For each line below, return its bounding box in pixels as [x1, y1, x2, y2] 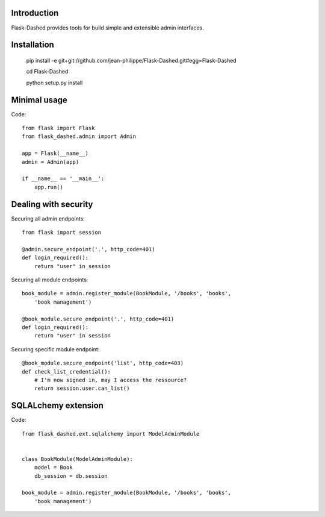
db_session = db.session [34, 472, 108, 479]
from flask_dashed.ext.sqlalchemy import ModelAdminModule [22, 430, 200, 437]
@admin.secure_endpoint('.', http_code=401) [22, 246, 156, 252]
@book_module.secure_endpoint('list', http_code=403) [22, 360, 184, 367]
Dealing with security [11, 199, 93, 209]
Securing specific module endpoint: [11, 345, 100, 352]
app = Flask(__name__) [22, 150, 89, 157]
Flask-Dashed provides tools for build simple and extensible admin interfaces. [11, 24, 204, 31]
